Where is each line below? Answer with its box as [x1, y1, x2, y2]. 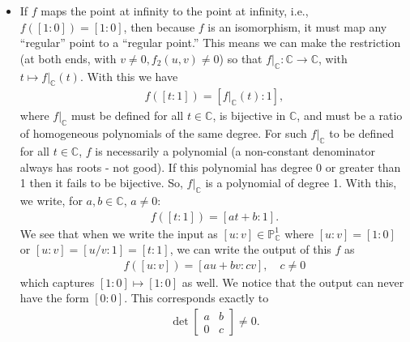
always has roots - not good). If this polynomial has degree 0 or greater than [19, 158, 401, 175]
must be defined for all [71, 107, 184, 124]
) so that [219, 49, 263, 66]
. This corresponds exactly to [124, 289, 269, 306]
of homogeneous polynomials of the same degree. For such [19, 125, 307, 142]
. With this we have [79, 67, 178, 84]
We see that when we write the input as [19, 224, 218, 242]
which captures [19, 273, 95, 290]
